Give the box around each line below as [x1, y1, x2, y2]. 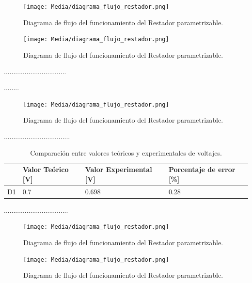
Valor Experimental [85, 164, 152, 174]
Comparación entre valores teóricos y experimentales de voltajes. [30, 147, 222, 157]
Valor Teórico [22, 164, 69, 174]
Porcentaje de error [168, 164, 236, 174]
